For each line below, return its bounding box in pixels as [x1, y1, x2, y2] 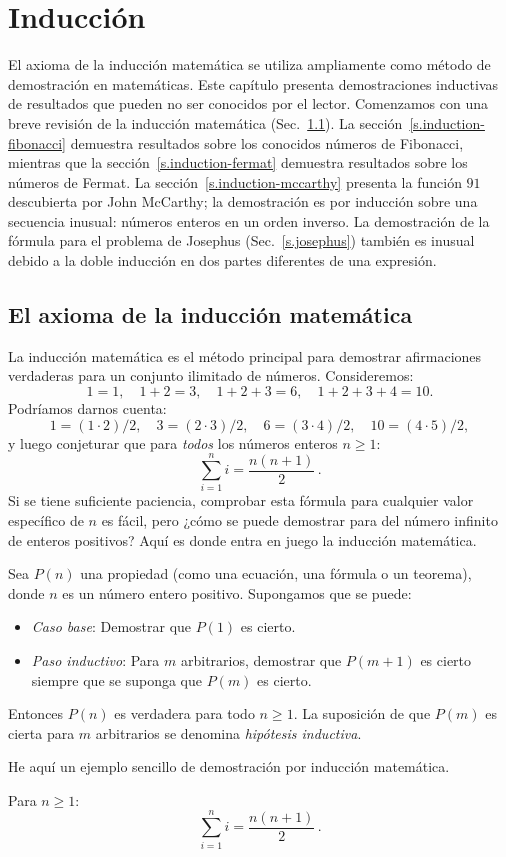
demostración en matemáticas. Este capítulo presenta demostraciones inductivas [8, 73, 499, 94]
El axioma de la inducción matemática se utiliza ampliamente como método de [8, 54, 491, 75]
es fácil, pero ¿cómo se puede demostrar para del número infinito [101, 509, 498, 530]
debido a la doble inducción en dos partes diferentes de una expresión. [8, 250, 437, 271]
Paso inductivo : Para [31, 649, 160, 670]
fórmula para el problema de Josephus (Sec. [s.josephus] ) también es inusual [8, 230, 475, 251]
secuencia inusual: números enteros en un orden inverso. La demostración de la [8, 210, 490, 231]
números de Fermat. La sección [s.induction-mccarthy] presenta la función [8, 171, 462, 192]
